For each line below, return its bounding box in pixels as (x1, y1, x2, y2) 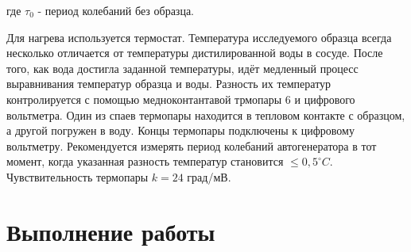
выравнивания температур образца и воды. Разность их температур (6, 75, 332, 92)
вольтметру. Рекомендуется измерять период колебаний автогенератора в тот (6, 137, 377, 154)
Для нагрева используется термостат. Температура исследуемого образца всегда (6, 29, 392, 45)
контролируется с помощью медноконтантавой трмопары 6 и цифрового (6, 90, 355, 107)
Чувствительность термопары (6, 168, 149, 185)
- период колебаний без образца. (37, 2, 194, 18)
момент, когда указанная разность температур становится (6, 153, 284, 170)
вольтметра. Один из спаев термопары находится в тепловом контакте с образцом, (6, 106, 405, 123)
